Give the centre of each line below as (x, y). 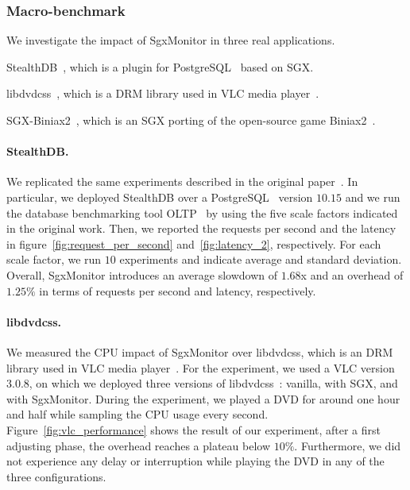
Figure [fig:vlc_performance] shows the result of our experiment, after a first (194, 429)
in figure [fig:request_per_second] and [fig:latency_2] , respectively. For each (194, 243)
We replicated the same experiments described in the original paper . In (182, 181)
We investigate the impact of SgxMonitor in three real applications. (171, 40)
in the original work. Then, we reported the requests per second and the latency (201, 228)
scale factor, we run (54, 259)
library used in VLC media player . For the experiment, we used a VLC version (201, 367)
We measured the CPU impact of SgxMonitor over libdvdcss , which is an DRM (200, 351)
